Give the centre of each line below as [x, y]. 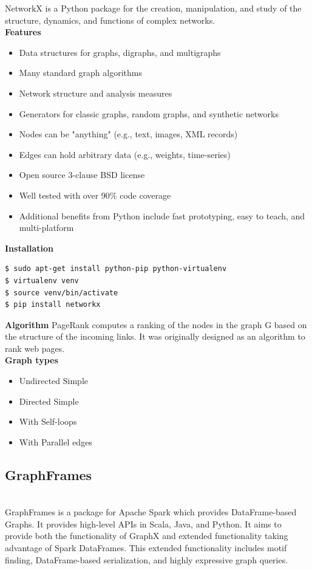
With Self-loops [48, 421]
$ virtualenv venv [42, 280]
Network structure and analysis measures [96, 93]
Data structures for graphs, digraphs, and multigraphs [120, 52]
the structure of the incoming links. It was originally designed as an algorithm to [155, 336]
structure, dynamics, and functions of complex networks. [110, 20]
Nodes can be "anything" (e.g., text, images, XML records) [128, 134]
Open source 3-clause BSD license [82, 175]
